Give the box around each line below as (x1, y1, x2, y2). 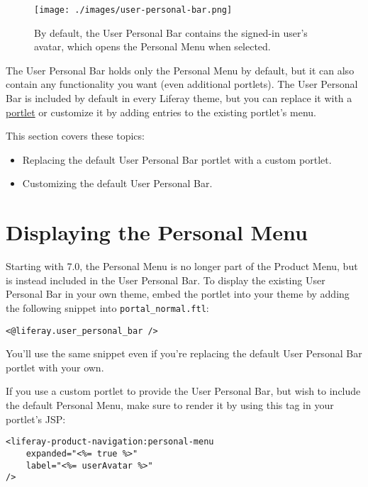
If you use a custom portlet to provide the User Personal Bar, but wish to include (6, 384, 361, 398)
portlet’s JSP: (6, 411, 66, 426)
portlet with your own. (6, 359, 104, 374)
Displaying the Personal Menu (6, 218, 308, 247)
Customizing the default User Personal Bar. (22, 176, 213, 191)
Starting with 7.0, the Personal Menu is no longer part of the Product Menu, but (6, 259, 358, 274)
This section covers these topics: (6, 128, 145, 143)
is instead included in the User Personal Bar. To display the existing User (6, 272, 325, 287)
